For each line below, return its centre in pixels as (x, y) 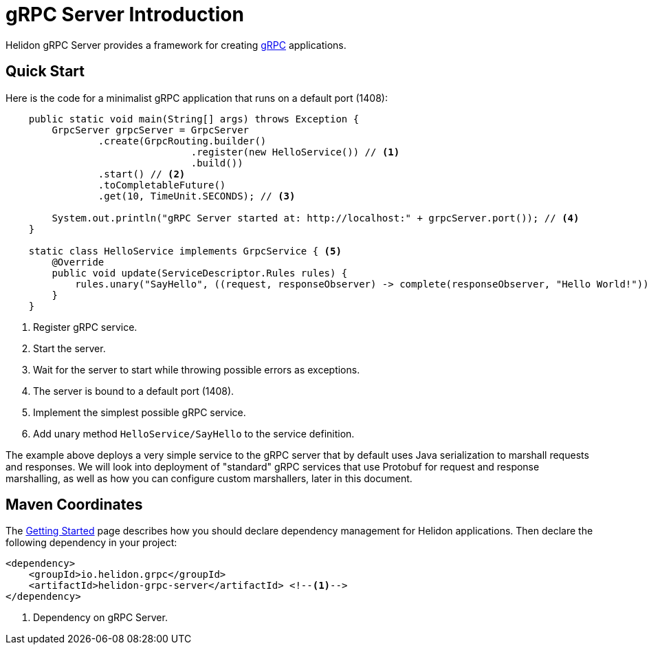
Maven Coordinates (74, 505)
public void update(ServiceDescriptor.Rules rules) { (200, 273)
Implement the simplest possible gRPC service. (140, 412)
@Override (78, 262)
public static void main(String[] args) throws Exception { (194, 119)
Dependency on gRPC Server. (100, 618)
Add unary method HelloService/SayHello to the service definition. (194, 433)
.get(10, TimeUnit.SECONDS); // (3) (197, 196)
